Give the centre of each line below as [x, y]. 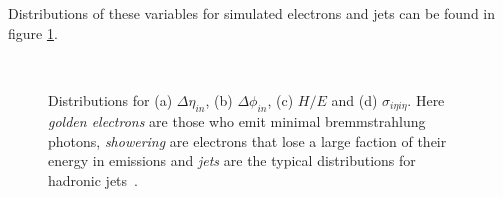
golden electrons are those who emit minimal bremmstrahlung [237, 121]
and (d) [354, 99]
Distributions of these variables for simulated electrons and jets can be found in [252, 13]
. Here [426, 99]
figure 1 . [33, 32]
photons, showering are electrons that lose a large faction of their [247, 140]
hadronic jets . [93, 180]
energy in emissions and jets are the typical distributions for [232, 160]
